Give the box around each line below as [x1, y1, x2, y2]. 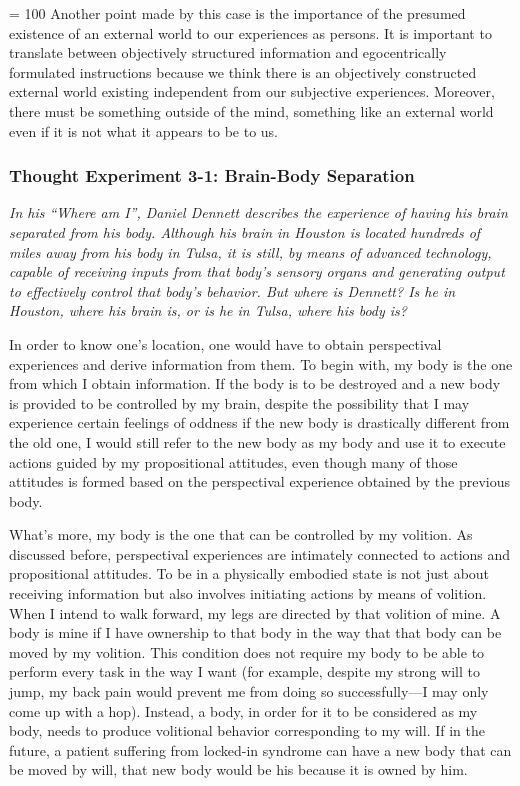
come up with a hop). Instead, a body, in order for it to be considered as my [9, 700, 478, 721]
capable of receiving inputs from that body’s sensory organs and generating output [9, 261, 505, 282]
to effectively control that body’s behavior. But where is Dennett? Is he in [9, 280, 456, 301]
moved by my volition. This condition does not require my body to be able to [9, 641, 485, 662]
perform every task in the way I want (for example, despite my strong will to [9, 661, 480, 682]
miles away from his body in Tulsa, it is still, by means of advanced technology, [9, 241, 492, 262]
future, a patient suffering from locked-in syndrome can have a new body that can [9, 739, 512, 760]
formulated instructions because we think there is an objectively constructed [9, 61, 477, 82]
